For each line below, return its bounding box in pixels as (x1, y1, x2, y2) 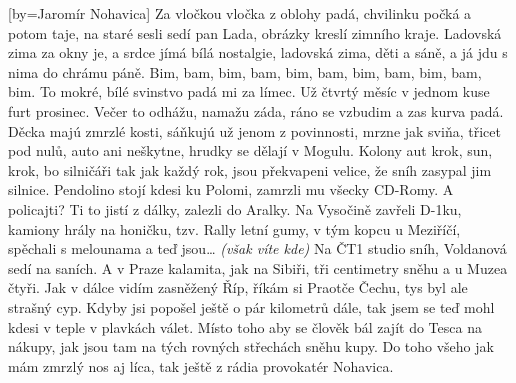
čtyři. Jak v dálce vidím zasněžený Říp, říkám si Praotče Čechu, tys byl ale (8, 277, 468, 298)
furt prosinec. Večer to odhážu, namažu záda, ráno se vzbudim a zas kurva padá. (8, 100, 504, 121)
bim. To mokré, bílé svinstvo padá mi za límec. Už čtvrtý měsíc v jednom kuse (8, 81, 490, 102)
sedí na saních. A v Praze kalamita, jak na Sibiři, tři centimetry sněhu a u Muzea (8, 257, 508, 278)
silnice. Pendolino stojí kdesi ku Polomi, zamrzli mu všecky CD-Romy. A (8, 179, 454, 200)
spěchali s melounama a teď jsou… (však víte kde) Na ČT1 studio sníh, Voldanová (8, 238, 507, 259)
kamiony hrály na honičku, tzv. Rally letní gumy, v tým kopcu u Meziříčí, (8, 218, 461, 239)
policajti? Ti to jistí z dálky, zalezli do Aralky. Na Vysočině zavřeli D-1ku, (8, 198, 462, 219)
